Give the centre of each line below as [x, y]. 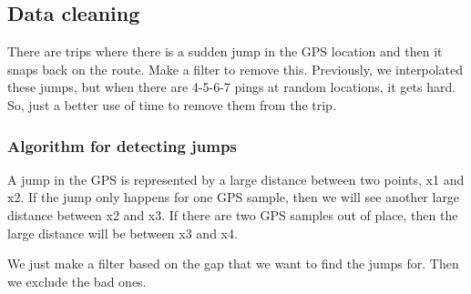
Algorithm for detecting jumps [122, 145]
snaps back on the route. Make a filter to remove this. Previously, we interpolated [235, 69]
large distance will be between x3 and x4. [123, 233]
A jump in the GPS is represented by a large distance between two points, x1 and [236, 179]
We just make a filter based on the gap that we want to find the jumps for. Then [233, 264]
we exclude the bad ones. [77, 281]
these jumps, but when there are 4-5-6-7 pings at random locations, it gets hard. [232, 87]
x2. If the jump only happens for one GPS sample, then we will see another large [234, 197]
